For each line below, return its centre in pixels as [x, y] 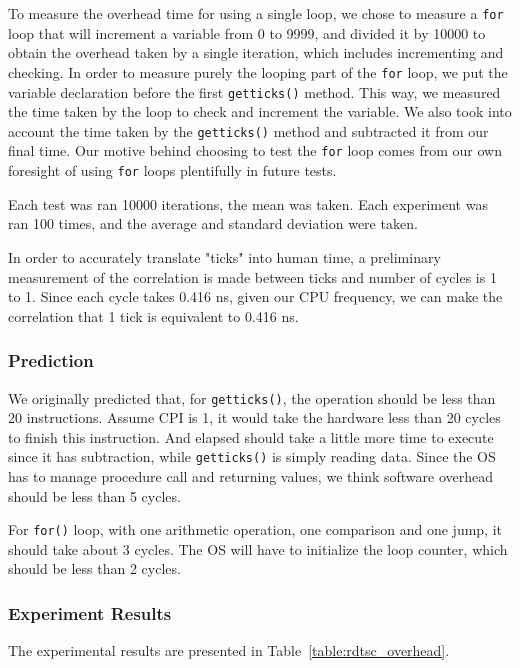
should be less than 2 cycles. [94, 568]
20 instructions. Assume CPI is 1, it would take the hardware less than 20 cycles [254, 417]
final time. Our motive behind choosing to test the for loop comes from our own [255, 150]
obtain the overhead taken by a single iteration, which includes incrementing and [256, 52]
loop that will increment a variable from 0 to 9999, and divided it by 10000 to [247, 32]
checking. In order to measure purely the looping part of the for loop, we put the [258, 71]
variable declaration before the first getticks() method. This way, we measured [254, 91]
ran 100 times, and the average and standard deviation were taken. [213, 223]
